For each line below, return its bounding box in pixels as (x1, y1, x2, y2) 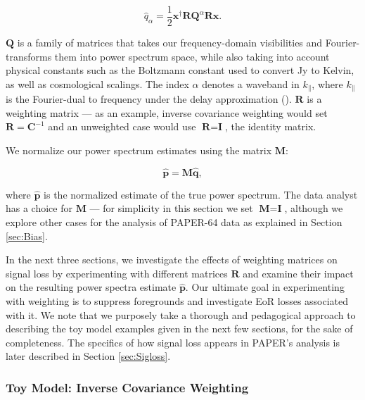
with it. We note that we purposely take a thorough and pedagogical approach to (6, 307, 356, 322)
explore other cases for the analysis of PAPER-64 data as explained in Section (6, 215, 342, 230)
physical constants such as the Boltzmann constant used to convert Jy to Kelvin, (6, 63, 354, 77)
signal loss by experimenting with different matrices (6, 265, 228, 280)
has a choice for (6, 201, 72, 215)
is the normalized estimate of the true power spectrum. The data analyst (44, 187, 358, 201)
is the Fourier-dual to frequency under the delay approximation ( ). (6, 92, 292, 106)
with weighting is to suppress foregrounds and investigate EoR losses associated (6, 294, 349, 308)
